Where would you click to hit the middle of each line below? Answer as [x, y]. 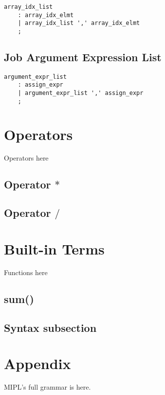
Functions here [26, 272]
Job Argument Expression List [83, 57]
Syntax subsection [50, 327]
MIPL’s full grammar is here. [47, 387]
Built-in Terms [54, 248]
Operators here [26, 157]
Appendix [37, 363]
